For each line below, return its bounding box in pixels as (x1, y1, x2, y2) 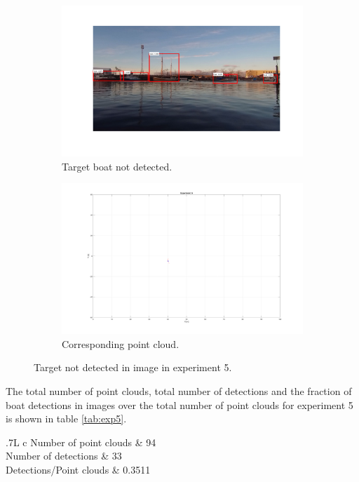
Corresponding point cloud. (62, 336, 179, 351)
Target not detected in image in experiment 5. (34, 360, 232, 375)
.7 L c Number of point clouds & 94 (6, 434, 156, 449)
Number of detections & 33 (6, 448, 122, 463)
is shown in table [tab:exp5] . (6, 411, 127, 426)
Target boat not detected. (62, 159, 172, 173)
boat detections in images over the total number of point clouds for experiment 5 (6, 397, 353, 412)
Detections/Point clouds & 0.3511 (6, 462, 151, 476)
